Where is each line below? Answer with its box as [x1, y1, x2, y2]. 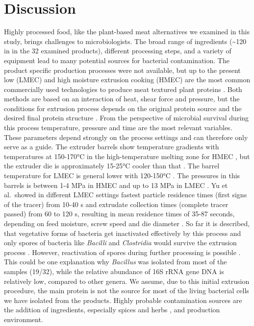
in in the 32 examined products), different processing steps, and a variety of [4, 46, 231, 56]
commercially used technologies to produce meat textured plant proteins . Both [4, 84, 242, 94]
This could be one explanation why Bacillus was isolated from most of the [4, 256, 227, 267]
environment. [4, 314, 43, 324]
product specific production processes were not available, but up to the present [4, 65, 241, 75]
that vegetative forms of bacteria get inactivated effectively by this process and [4, 228, 241, 238]
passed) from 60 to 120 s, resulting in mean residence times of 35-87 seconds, [4, 209, 235, 219]
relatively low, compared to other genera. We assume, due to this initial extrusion [4, 276, 250, 286]
